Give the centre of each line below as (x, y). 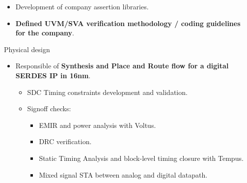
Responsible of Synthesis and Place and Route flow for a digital (122, 66)
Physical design (27, 49)
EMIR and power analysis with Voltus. (97, 125)
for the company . (45, 33)
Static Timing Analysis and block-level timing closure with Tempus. (141, 158)
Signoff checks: (49, 108)
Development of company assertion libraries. (82, 6)
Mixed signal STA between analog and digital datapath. (123, 174)
